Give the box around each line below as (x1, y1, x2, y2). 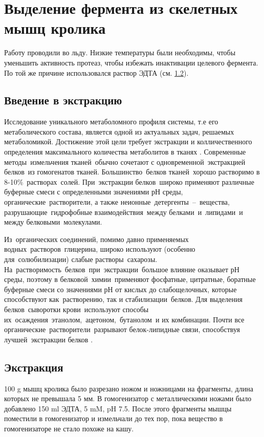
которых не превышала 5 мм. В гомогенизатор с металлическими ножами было (4, 393, 252, 404)
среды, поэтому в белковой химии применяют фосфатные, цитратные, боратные (4, 274, 256, 285)
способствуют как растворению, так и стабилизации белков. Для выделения (4, 294, 243, 304)
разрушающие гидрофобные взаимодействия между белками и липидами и (4, 206, 243, 217)
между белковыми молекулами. (4, 216, 102, 227)
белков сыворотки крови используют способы (4, 303, 149, 314)
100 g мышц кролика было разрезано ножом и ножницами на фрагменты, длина (4, 383, 253, 394)
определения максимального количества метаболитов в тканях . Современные (4, 146, 246, 157)
